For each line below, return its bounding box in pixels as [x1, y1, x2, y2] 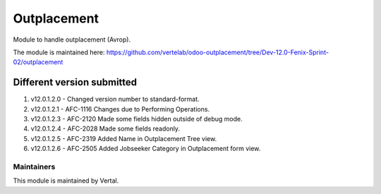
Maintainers [13, 162, 56, 171]
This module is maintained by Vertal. [13, 176, 119, 185]
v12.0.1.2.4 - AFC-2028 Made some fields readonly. [30, 124, 180, 133]
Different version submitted [13, 76, 138, 88]
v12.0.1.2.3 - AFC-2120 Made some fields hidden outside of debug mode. [30, 115, 243, 123]
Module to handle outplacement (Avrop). [13, 35, 131, 44]
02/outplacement [13, 58, 64, 66]
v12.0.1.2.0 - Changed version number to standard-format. [30, 95, 200, 104]
